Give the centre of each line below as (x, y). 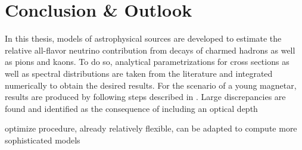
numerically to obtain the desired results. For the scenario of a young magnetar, (151, 85)
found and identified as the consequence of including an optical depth (131, 108)
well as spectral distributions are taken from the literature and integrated (139, 73)
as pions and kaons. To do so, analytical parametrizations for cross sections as (147, 62)
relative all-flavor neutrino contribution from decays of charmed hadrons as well (150, 50)
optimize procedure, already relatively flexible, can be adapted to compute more (151, 128)
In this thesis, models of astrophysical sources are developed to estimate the (143, 38)
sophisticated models (43, 140)
